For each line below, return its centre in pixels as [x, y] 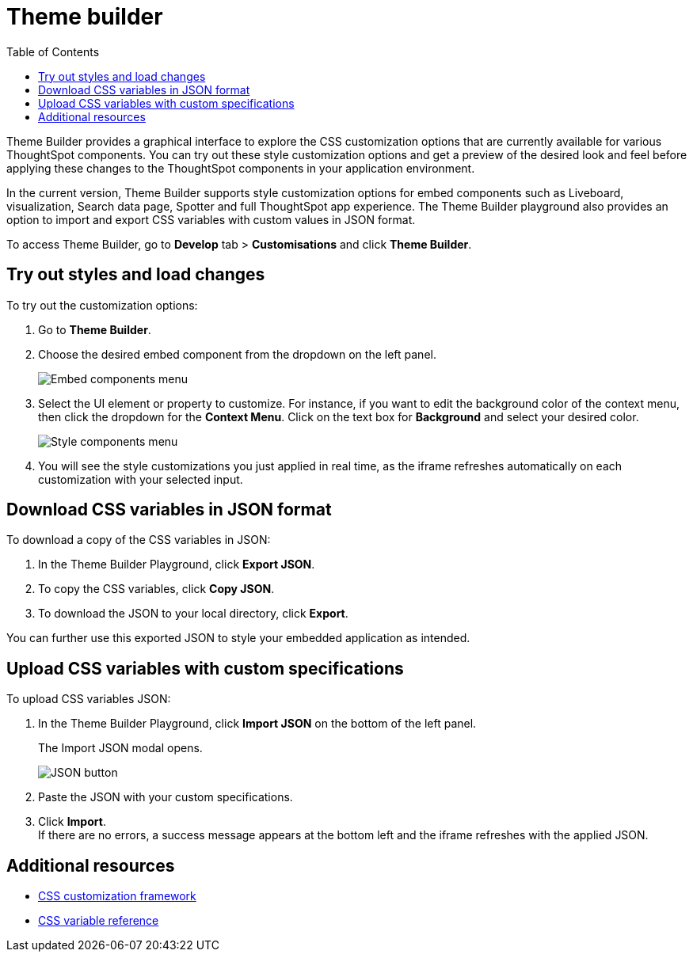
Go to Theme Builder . [95, 329]
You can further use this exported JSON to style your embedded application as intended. [238, 638]
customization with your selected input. [141, 479]
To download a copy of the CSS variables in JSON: [139, 540]
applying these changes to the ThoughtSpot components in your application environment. [241, 168]
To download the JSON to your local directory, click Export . [193, 614]
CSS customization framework [117, 896]
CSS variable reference [99, 921]
